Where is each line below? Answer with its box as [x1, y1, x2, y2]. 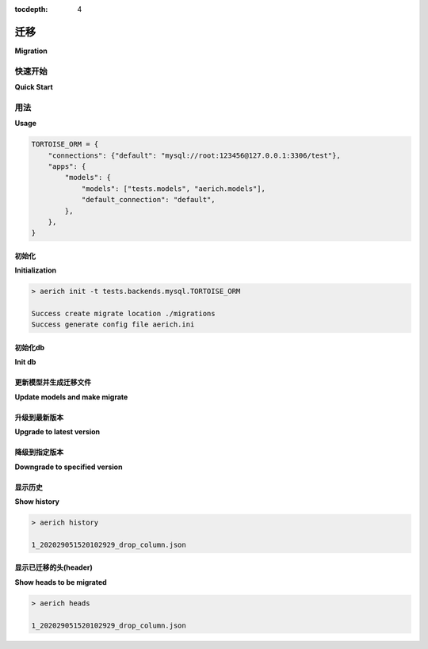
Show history [14, 496, 59, 506]
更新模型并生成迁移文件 [14, 377, 91, 387]
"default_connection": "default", [81, 195, 216, 204]
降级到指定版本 [14, 448, 63, 457]
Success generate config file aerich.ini [31, 320, 195, 329]
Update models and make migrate [14, 392, 128, 402]
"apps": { [48, 162, 86, 170]
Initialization [14, 265, 57, 275]
